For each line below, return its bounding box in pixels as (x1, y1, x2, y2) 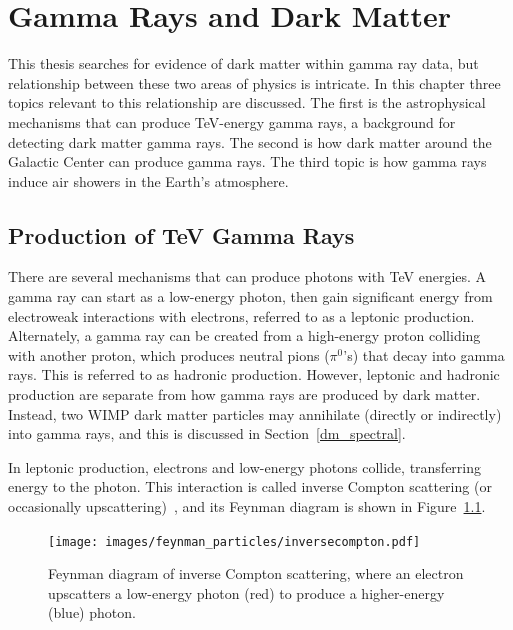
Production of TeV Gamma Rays (8, 219, 355, 250)
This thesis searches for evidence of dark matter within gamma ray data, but (8, 53, 479, 74)
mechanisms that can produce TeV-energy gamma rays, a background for (8, 111, 456, 132)
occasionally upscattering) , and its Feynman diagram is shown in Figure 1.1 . (8, 496, 486, 517)
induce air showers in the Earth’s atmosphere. (8, 170, 289, 191)
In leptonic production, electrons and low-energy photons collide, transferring (8, 456, 482, 477)
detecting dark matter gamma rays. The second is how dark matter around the (8, 131, 492, 152)
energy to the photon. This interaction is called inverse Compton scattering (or (8, 476, 492, 497)
